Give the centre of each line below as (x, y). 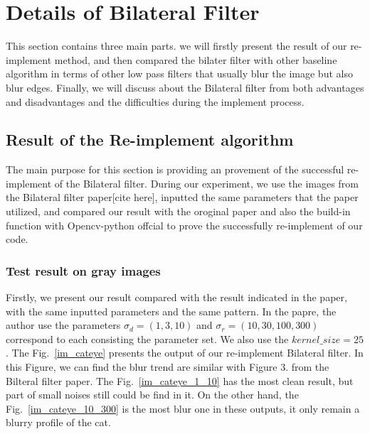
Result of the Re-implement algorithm (150, 140)
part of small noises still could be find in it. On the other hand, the (152, 395)
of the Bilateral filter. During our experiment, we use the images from (206, 183)
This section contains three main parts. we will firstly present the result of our (176, 46)
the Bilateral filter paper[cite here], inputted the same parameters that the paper (182, 197)
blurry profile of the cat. (58, 422)
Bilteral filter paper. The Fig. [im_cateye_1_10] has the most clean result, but (180, 380)
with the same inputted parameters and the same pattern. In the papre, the (171, 311)
